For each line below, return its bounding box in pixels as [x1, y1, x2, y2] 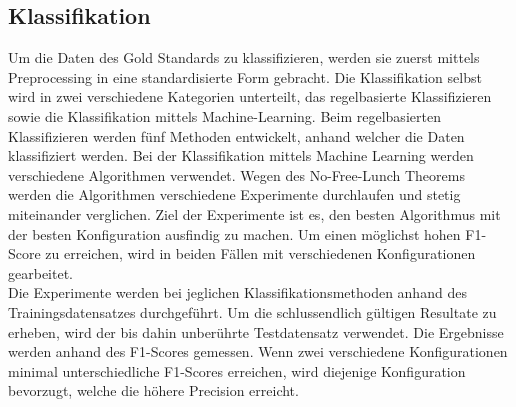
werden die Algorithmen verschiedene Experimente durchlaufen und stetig [8, 184, 461, 205]
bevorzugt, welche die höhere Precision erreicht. [8, 380, 299, 401]
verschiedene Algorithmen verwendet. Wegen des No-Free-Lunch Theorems [8, 164, 465, 185]
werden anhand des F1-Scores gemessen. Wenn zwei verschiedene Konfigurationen [8, 341, 508, 362]
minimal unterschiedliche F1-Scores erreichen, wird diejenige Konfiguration [8, 360, 466, 381]
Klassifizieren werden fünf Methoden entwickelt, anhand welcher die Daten [8, 125, 465, 146]
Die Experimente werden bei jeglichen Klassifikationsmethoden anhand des [8, 282, 467, 303]
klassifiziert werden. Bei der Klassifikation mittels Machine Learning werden [8, 145, 474, 166]
